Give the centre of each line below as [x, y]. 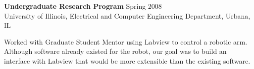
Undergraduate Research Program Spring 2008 [83, 6]
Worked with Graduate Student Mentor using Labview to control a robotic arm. [126, 41]
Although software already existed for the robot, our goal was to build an [115, 51]
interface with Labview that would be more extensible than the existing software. [127, 60]
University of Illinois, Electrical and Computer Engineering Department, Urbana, [127, 15]
